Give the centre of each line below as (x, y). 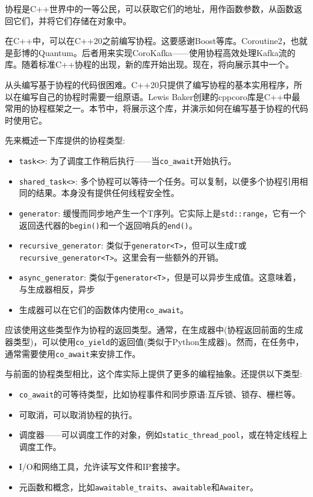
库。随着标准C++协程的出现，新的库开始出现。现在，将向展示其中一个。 (149, 64)
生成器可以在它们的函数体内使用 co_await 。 (104, 309)
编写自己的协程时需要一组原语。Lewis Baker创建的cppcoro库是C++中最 (161, 96)
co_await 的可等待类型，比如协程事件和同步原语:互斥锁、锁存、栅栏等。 (160, 394)
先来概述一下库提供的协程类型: (65, 140)
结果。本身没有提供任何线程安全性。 (107, 193)
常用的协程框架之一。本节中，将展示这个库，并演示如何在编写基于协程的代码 (156, 108)
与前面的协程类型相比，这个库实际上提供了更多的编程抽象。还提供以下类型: (153, 374)
